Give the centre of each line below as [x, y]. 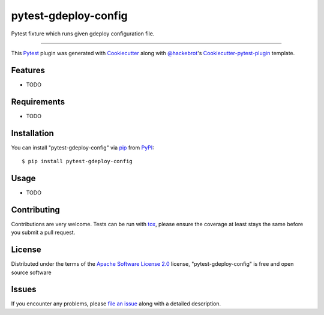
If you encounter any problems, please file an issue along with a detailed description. [116, 304]
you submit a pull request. [43, 232]
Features [28, 70]
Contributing [35, 210]
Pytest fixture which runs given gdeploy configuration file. [83, 34]
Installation [32, 133]
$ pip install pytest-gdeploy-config [77, 161]
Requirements [38, 102]
